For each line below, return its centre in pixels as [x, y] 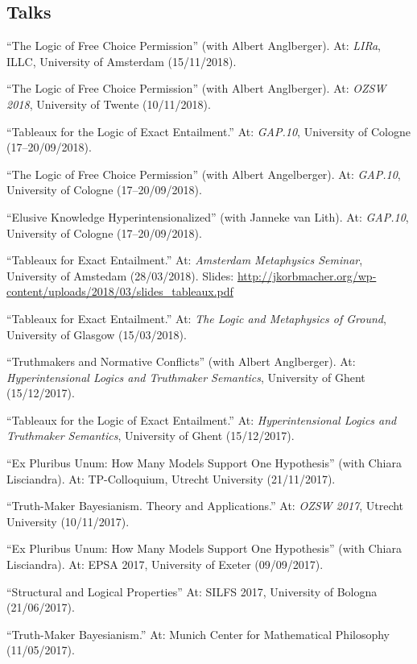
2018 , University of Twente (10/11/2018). [109, 104]
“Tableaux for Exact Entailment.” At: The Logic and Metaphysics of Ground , [196, 318]
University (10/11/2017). [68, 521]
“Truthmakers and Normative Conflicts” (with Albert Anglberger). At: [181, 361]
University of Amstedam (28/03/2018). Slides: [120, 275]
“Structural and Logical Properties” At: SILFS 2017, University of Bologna [192, 591]
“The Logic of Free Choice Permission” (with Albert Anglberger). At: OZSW [196, 88]
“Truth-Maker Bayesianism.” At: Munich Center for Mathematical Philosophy [198, 634]
